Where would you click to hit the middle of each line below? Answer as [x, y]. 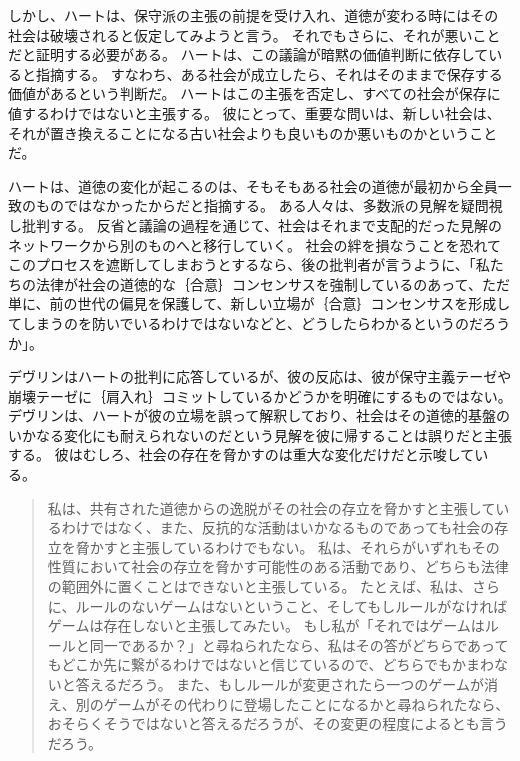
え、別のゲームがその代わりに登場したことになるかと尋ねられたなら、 [278, 703]
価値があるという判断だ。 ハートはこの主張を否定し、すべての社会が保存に [254, 93]
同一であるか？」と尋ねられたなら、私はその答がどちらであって [299, 644]
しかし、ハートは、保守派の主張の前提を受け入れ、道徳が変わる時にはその [253, 15]
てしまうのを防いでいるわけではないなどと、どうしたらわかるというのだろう [259, 322]
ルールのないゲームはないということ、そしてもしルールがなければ [291, 605]
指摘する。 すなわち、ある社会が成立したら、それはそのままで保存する [269, 73]
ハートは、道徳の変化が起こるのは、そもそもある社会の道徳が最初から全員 [253, 185]
